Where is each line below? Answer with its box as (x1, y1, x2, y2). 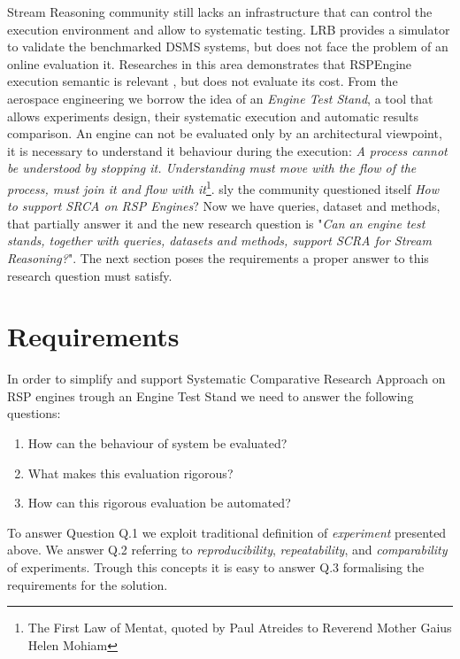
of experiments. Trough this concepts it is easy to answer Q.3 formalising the (7, 558, 425, 577)
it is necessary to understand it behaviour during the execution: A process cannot (7, 141, 448, 159)
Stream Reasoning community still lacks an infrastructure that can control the (7, 3, 433, 20)
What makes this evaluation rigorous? (27, 463, 234, 482)
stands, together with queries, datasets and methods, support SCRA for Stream (7, 231, 432, 250)
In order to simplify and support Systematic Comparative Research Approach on (7, 369, 446, 388)
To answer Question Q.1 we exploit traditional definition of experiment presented (7, 523, 447, 541)
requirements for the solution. (7, 575, 168, 593)
